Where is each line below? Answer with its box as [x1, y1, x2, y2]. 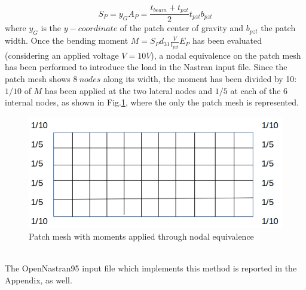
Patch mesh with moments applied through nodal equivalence [29, 230, 254, 243]
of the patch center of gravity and [120, 22, 244, 34]
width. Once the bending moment [5, 34, 128, 47]
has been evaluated [192, 34, 262, 47]
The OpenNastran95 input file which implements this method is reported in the [5, 262, 297, 274]
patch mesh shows [5, 72, 71, 84]
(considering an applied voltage [5, 49, 119, 61]
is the [41, 22, 62, 34]
